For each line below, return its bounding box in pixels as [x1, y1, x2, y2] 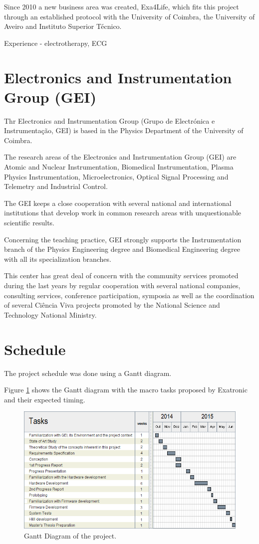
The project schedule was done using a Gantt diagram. [4, 367, 172, 378]
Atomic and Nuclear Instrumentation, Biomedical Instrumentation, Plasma [4, 162, 234, 172]
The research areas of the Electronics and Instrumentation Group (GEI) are [4, 152, 237, 162]
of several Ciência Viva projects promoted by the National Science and [4, 300, 220, 310]
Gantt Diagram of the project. [24, 530, 117, 541]
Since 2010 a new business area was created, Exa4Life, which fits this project [4, 1, 239, 11]
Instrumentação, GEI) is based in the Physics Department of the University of [4, 125, 244, 136]
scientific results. [4, 217, 54, 228]
